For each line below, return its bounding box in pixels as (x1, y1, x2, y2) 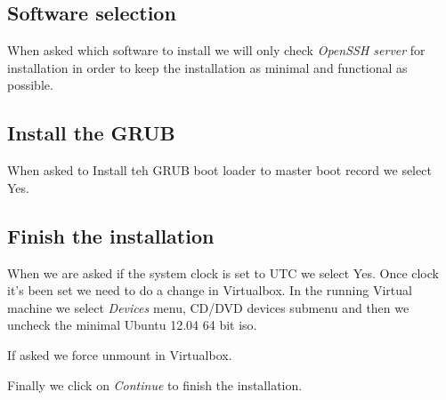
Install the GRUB (7, 119, 175, 147)
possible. (7, 76, 53, 94)
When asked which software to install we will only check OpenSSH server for (7, 41, 426, 60)
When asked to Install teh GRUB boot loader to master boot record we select (7, 161, 432, 180)
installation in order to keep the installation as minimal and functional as (7, 58, 408, 76)
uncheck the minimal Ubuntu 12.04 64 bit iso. (7, 316, 257, 334)
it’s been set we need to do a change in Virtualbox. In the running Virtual (7, 281, 412, 300)
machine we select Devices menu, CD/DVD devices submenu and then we (7, 298, 410, 316)
